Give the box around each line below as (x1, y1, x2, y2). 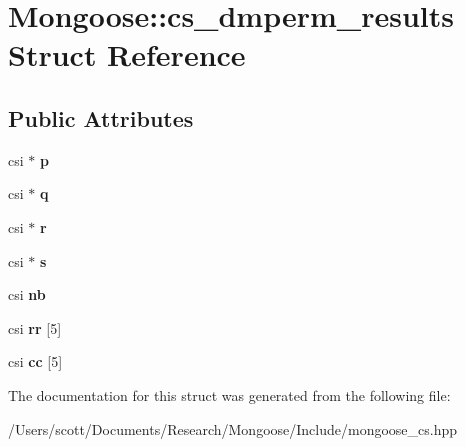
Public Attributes (8, 102, 194, 133)
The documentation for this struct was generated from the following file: (8, 384, 451, 405)
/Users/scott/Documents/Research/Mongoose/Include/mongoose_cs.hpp (8, 418, 458, 439)
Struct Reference (8, 34, 246, 75)
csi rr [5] (8, 317, 62, 338)
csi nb (8, 284, 46, 305)
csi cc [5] (8, 351, 63, 372)
